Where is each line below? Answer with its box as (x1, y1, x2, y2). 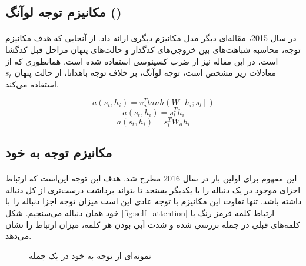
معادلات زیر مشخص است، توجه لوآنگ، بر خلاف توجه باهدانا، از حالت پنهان (14, 66, 277, 79)
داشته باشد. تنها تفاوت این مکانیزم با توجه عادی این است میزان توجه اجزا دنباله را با (5, 195, 302, 207)
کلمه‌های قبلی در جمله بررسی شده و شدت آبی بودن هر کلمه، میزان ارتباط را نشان (5, 218, 300, 230)
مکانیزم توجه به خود (5, 143, 112, 161)
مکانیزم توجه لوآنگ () (5, 3, 122, 21)
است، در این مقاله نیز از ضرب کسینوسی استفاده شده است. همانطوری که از (5, 55, 278, 67)
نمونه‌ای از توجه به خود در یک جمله (29, 249, 151, 261)
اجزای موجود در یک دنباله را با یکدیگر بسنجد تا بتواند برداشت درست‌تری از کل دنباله (5, 183, 301, 196)
